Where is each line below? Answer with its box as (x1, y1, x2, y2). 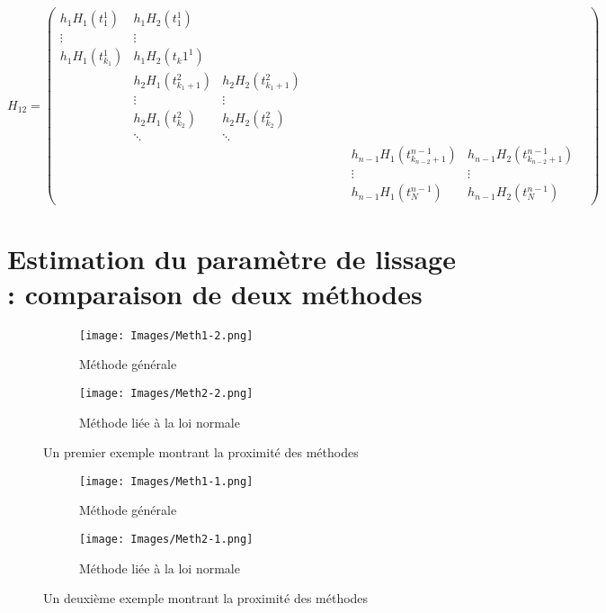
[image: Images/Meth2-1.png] (79, 533, 254, 546)
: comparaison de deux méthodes (7, 275, 423, 311)
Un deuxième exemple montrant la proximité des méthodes (43, 589, 369, 608)
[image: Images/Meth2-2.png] (79, 386, 254, 400)
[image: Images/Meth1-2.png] (79, 329, 254, 342)
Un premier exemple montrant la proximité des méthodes (43, 443, 359, 462)
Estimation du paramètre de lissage (7, 239, 456, 276)
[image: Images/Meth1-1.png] (79, 474, 254, 488)
